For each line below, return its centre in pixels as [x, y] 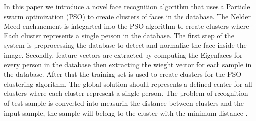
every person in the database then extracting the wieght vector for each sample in [128, 64]
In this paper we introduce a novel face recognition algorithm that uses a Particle [127, 6]
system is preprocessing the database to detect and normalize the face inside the [125, 45]
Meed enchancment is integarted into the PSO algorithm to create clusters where [127, 26]
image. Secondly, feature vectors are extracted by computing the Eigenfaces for [123, 54]
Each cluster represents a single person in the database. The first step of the [119, 35]
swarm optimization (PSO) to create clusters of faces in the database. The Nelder [128, 16]
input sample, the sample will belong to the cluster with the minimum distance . [126, 112]
